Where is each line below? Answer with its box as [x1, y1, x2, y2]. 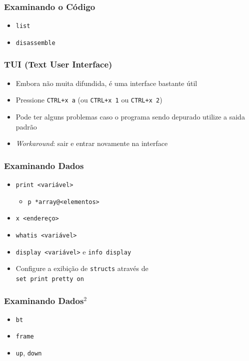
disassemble [15, 39, 55, 46]
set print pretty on [15, 275, 84, 282]
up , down [15, 347, 42, 358]
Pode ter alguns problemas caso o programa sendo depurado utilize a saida [15, 111, 245, 121]
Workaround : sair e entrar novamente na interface [15, 138, 168, 148]
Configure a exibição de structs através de [15, 263, 148, 273]
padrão [15, 121, 37, 131]
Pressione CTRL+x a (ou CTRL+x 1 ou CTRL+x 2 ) [15, 94, 162, 105]
